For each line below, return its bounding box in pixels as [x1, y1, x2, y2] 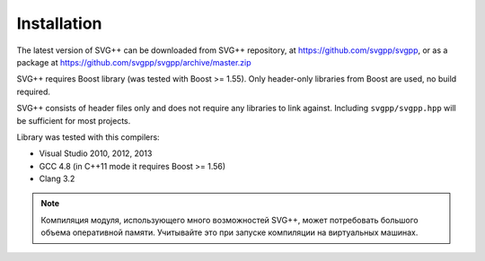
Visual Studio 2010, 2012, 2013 [39, 148, 153, 159]
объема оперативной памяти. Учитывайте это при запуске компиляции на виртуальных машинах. [40, 227, 419, 238]
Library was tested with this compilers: [16, 131, 161, 143]
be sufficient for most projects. [16, 115, 131, 126]
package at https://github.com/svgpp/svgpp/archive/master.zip [16, 57, 251, 67]
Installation [16, 13, 102, 33]
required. [16, 86, 51, 97]
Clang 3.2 [39, 173, 75, 184]
